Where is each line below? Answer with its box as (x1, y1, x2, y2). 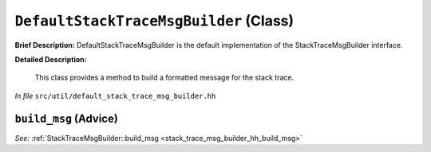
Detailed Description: (14, 54, 87, 64)
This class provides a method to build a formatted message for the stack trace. (34, 72, 295, 83)
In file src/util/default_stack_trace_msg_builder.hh (14, 91, 216, 100)
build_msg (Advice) (14, 111, 119, 125)
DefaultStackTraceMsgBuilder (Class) (14, 12, 295, 29)
